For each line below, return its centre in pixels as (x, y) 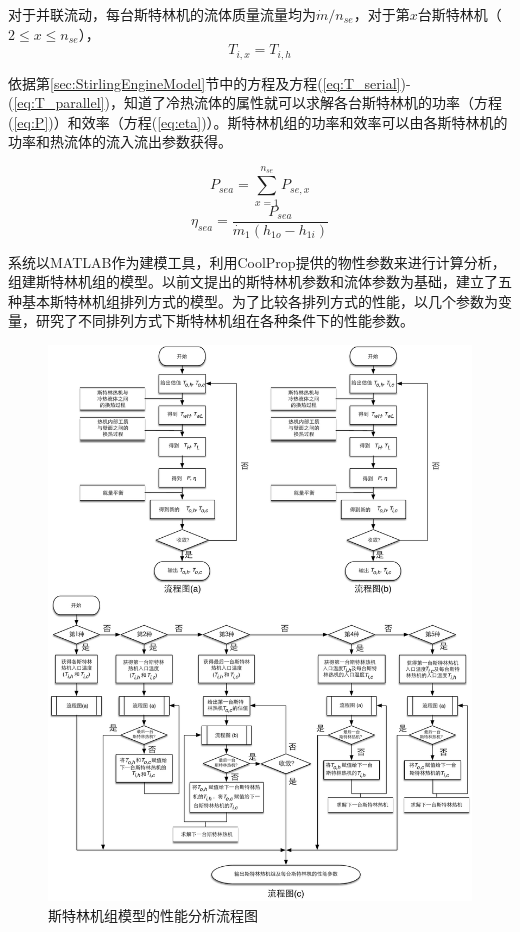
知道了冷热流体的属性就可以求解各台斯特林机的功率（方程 (312, 102)
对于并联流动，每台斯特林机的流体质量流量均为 (162, 14)
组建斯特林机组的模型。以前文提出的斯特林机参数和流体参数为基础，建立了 (253, 281)
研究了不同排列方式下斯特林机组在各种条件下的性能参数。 (224, 320)
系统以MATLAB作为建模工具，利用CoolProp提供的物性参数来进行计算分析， (257, 261)
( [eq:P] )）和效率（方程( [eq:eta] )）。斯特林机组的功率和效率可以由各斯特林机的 (258, 121)
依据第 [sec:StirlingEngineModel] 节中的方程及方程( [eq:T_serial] (204, 82)
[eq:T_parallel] (59, 102)
